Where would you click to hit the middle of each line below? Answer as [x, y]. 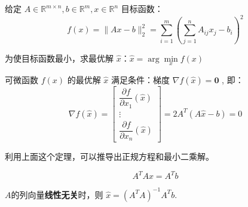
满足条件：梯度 [141, 80]
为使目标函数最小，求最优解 [59, 58]
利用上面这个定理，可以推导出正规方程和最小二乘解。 [109, 156]
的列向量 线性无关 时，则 [57, 194]
